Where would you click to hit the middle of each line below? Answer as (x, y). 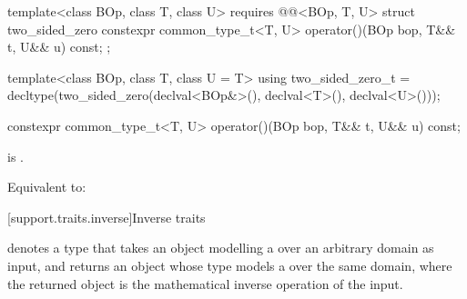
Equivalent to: (47, 187)
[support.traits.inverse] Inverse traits (107, 217)
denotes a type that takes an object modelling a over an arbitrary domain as (221, 248)
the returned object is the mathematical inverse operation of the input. (205, 283)
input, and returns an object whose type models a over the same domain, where (230, 265)
